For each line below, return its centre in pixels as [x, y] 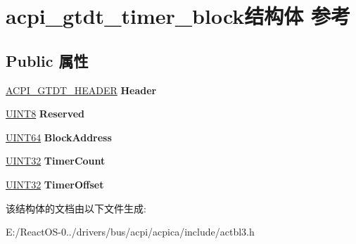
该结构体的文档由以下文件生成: [76, 208]
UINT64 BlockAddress [59, 137]
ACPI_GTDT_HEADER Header [81, 90]
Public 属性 [47, 60]
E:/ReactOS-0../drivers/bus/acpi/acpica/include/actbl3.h [130, 232]
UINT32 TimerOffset [55, 184]
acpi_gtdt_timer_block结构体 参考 [178, 16]
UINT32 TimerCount [56, 161]
